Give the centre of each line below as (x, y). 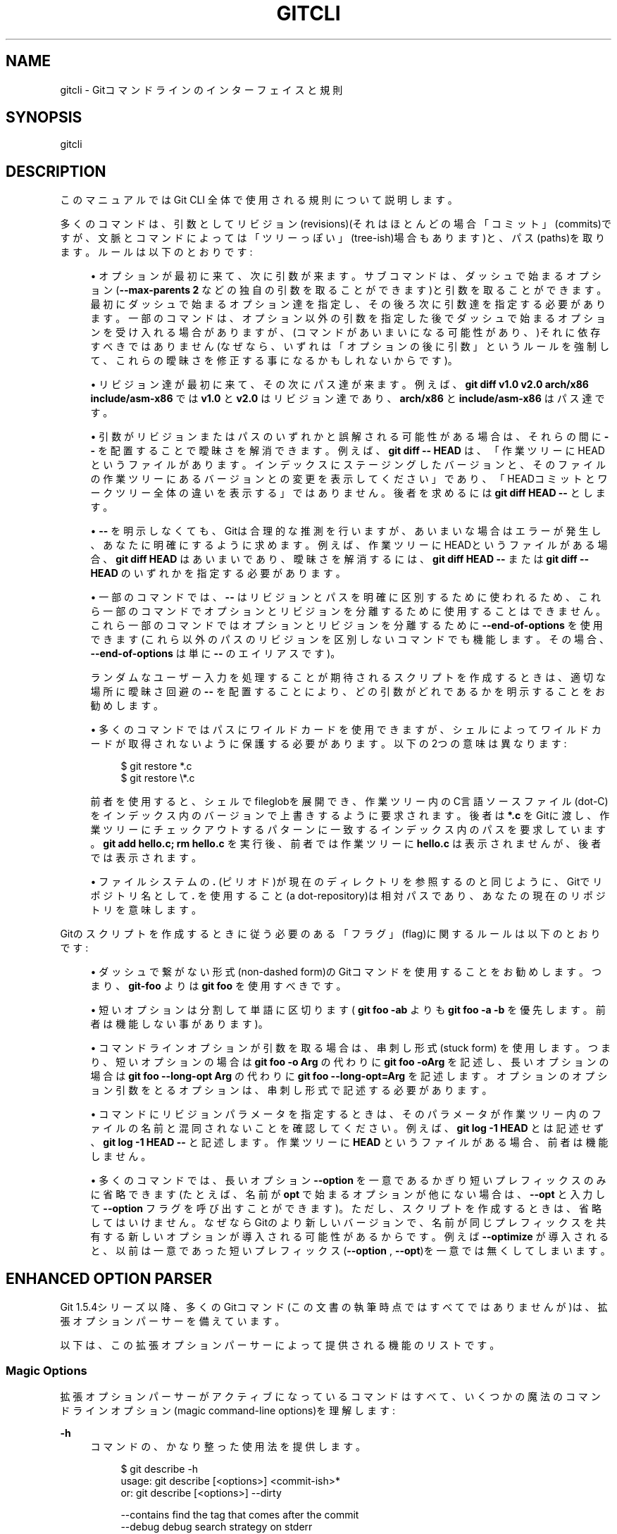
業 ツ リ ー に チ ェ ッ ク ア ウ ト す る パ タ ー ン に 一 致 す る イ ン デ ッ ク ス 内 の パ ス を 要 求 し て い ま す (348, 830)
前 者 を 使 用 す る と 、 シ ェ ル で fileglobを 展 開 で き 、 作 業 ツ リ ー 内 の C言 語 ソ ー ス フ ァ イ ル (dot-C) (349, 802)
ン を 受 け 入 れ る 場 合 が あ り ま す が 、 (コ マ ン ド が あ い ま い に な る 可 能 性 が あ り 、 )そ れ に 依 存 (345, 332)
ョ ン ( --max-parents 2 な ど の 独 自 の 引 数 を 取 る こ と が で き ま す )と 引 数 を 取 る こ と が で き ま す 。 (349, 290)
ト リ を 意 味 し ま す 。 (146, 910)
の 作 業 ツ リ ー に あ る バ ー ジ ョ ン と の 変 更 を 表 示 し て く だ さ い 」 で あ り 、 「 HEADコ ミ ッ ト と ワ (349, 479)
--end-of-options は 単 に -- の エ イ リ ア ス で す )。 (216, 654)
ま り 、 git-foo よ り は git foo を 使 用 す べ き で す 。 (218, 986)
